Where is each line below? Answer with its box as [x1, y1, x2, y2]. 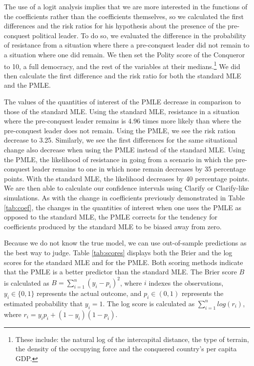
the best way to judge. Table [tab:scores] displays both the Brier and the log [4, 247, 233, 257]
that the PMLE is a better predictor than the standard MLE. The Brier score [4, 267, 237, 277]
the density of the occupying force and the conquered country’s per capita [15, 343, 237, 354]
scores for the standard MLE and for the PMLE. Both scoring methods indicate [4, 257, 243, 267]
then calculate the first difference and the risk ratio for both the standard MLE [4, 70, 241, 80]
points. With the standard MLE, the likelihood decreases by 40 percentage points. [4, 173, 250, 183]
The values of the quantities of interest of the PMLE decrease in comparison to [4, 97, 241, 106]
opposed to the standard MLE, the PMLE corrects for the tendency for [4, 212, 217, 222]
